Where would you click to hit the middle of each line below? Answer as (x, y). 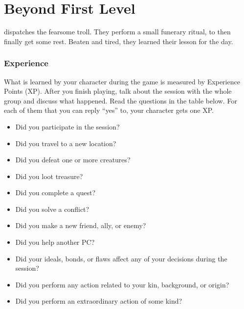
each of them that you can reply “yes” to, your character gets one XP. (109, 110)
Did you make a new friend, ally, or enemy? (81, 225)
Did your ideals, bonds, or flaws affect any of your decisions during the (121, 258)
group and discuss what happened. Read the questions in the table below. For (121, 100)
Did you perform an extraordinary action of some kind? (99, 301)
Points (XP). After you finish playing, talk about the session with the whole (118, 91)
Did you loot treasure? (49, 176)
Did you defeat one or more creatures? (73, 160)
